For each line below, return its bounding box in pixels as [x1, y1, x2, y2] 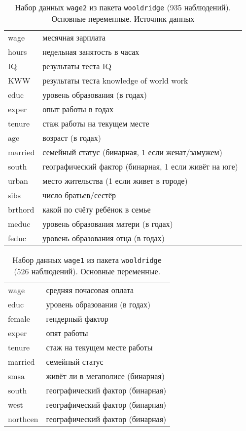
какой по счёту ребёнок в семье [42, 204, 151, 215]
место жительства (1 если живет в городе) [42, 175, 188, 186]
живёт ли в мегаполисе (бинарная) [46, 370, 165, 382]
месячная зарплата [42, 32, 105, 43]
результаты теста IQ [42, 60, 111, 72]
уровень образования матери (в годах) [42, 218, 173, 229]
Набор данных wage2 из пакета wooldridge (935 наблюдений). [15, 1, 231, 13]
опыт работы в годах [42, 103, 113, 115]
